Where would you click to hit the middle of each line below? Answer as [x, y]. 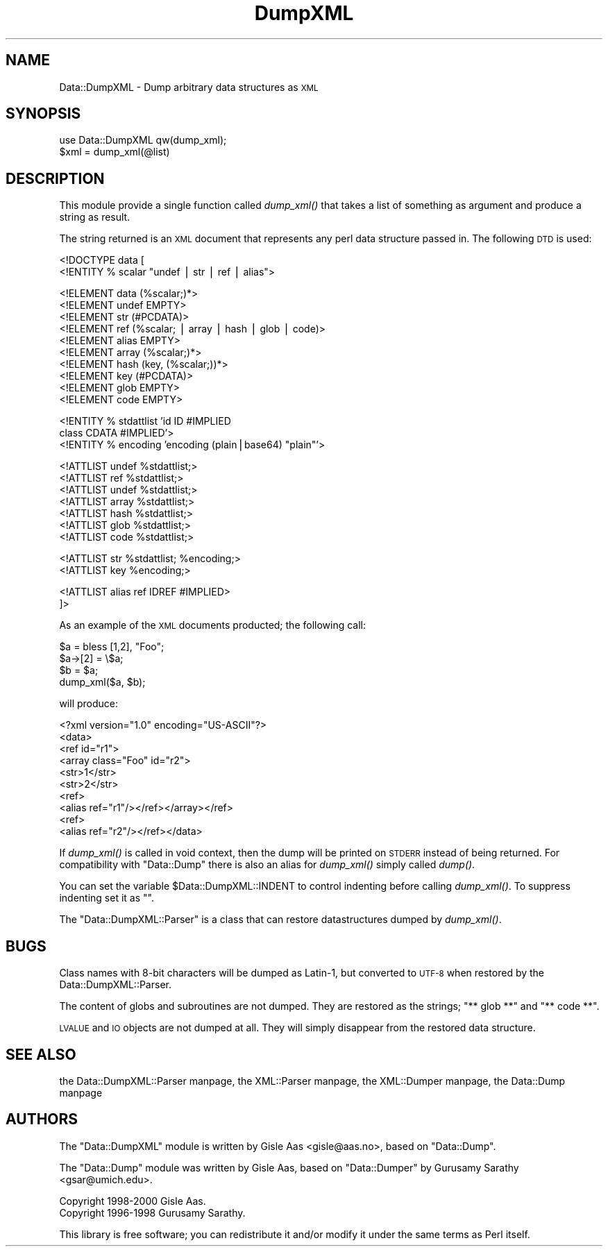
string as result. [95, 217]
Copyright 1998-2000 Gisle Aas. [133, 1201]
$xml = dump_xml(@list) [115, 152]
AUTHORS [42, 1119]
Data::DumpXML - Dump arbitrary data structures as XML [189, 87]
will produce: [89, 704]
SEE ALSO [41, 1054]
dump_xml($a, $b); [102, 682]
